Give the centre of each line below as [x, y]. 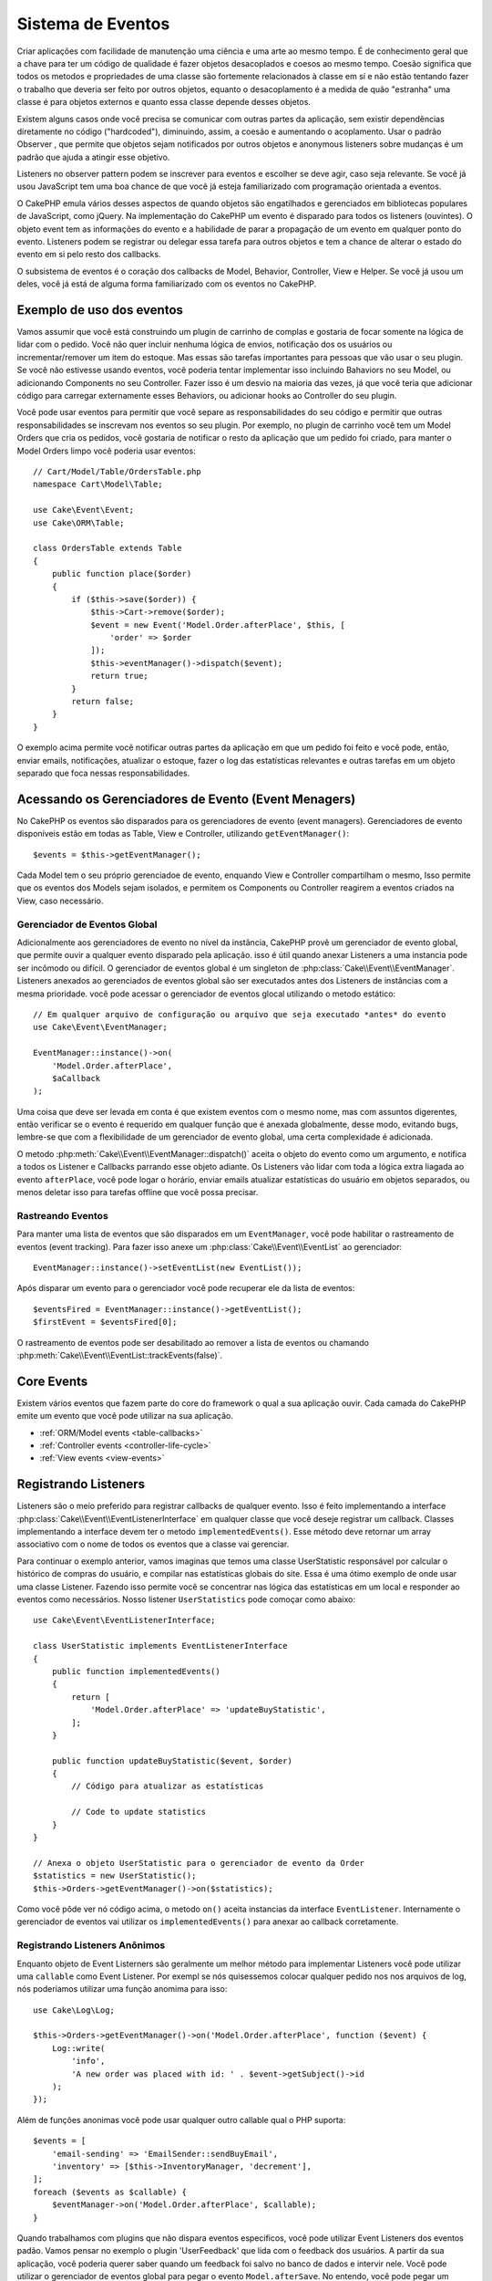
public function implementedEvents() [136, 1671]
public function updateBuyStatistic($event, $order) [172, 1760]
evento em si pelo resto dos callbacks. [89, 255]
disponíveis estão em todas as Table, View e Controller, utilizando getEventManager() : [183, 834]
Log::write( [78, 2048]
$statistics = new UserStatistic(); [115, 1876]
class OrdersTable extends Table [108, 548]
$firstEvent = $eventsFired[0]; [105, 1322]
